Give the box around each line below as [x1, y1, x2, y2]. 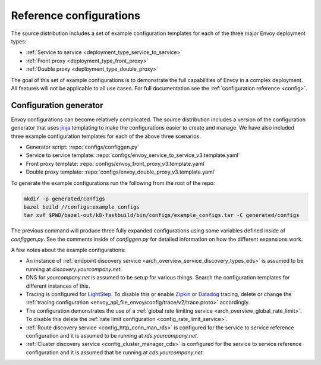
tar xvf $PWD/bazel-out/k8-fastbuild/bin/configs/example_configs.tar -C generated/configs [23, 212, 300, 219]
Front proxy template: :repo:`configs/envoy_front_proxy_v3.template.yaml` [26, 160, 206, 167]
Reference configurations [11, 9, 141, 22]
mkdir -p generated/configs [23, 195, 105, 202]
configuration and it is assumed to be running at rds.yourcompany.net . [26, 332, 199, 339]
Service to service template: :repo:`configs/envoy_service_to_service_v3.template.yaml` [26, 152, 240, 159]
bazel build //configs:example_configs [23, 203, 140, 210]
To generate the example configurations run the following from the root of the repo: [11, 179, 215, 187]
